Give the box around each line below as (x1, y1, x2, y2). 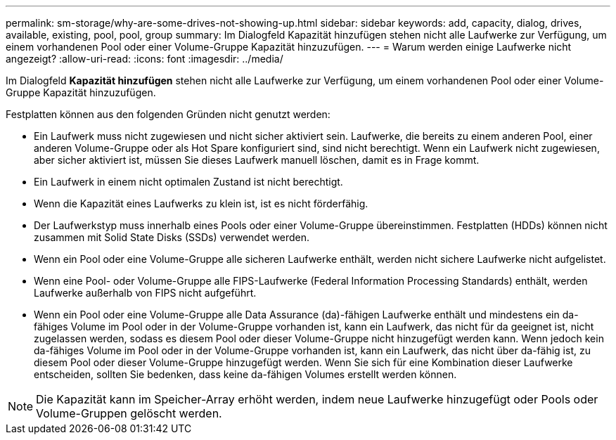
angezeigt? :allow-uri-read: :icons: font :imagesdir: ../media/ (6, 53, 283, 65)
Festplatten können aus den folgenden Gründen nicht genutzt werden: (6, 108, 331, 120)
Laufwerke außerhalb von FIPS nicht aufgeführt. (34, 287, 257, 299)
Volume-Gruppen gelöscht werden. (36, 406, 222, 420)
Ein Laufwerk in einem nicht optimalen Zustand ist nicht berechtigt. (34, 176, 343, 188)
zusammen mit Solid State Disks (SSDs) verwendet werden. (34, 231, 310, 243)
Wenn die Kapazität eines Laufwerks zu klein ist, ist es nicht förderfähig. (34, 198, 368, 209)
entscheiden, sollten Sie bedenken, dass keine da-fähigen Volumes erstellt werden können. (34, 368, 457, 380)
